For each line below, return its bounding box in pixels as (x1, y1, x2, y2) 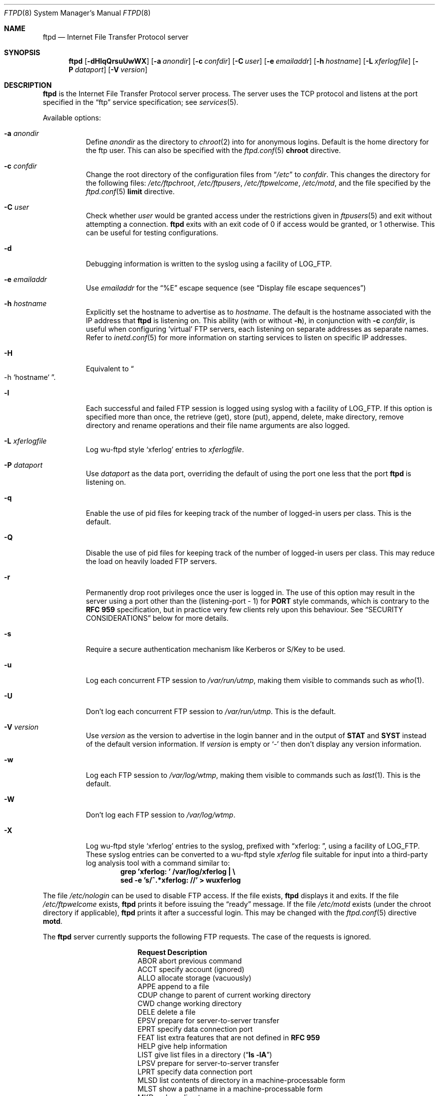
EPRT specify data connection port (137, 1025, 253, 1033)
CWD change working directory (137, 999, 242, 1008)
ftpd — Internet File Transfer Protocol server (43, 33, 189, 41)
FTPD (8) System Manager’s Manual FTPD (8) (4, 9, 151, 17)
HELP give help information (137, 1042, 228, 1050)
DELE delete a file (137, 1008, 196, 1016)
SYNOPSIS (4, 48, 41, 57)
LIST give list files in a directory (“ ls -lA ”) (137, 1050, 272, 1059)
